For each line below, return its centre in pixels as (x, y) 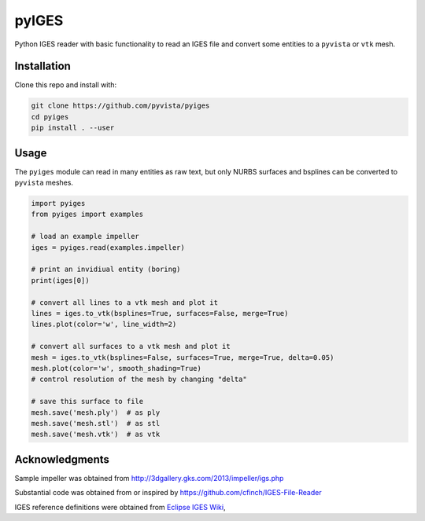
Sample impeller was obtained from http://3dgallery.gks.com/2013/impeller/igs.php (149, 478)
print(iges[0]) (60, 280)
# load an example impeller (85, 237)
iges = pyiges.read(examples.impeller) (108, 247)
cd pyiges (50, 117)
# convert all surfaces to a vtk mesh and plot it (131, 347)
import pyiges (58, 204)
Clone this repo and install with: (66, 85)
